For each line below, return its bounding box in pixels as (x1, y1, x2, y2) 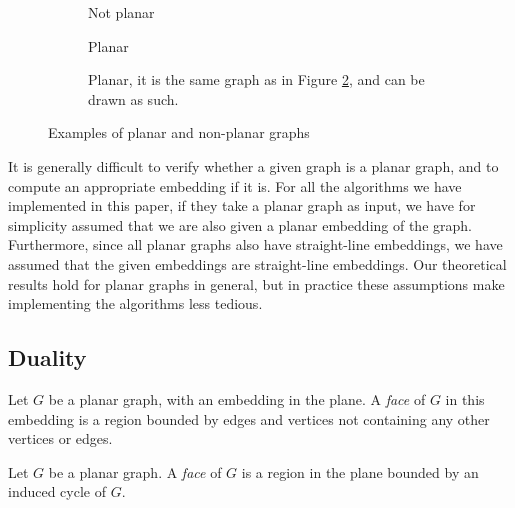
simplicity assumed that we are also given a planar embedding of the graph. (8, 214, 472, 235)
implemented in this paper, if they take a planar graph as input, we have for (8, 195, 476, 216)
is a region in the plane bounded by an (241, 461, 479, 482)
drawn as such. (88, 88, 179, 109)
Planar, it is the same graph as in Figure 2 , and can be (88, 69, 425, 90)
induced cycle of (8, 481, 106, 502)
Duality (8, 342, 87, 373)
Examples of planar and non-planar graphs (48, 122, 310, 143)
